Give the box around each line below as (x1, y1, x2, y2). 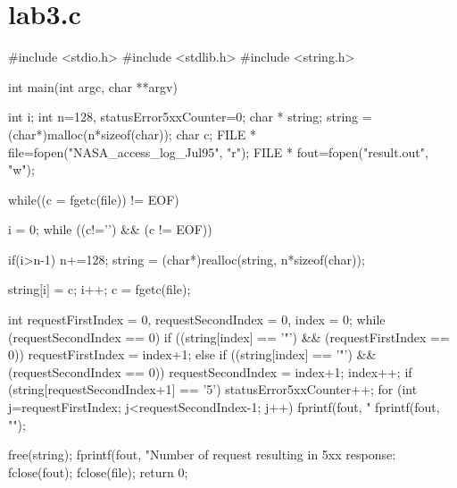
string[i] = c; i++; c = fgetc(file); (8, 280, 191, 299)
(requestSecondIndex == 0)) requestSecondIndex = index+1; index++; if (8, 362, 412, 381)
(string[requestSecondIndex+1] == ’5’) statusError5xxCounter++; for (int (8, 380, 418, 399)
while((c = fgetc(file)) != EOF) (8, 189, 179, 208)
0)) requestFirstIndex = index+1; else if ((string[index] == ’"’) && (8, 345, 377, 364)
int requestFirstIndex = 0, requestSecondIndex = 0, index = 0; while (8, 310, 386, 329)
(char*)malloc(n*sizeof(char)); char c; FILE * (8, 124, 257, 143)
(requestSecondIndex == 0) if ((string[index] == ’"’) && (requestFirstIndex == (8, 327, 450, 346)
